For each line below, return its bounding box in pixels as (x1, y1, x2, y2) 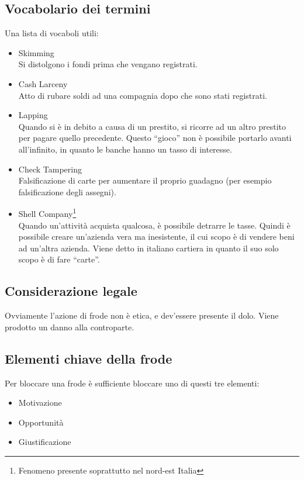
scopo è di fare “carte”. (18, 253, 100, 265)
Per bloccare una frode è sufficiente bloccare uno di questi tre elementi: (5, 377, 260, 389)
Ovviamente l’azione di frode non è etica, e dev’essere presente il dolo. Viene (5, 309, 279, 322)
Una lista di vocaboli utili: (5, 27, 99, 39)
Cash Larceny (18, 77, 68, 89)
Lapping (18, 109, 48, 121)
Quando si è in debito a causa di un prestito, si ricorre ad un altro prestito (18, 120, 286, 132)
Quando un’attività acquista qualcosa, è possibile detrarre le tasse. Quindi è (18, 219, 291, 231)
